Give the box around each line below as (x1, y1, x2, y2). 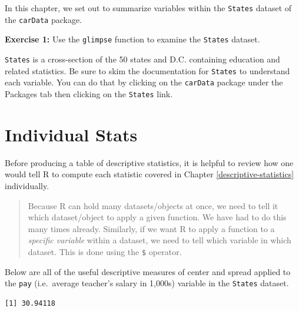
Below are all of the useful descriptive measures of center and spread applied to (5, 265, 291, 277)
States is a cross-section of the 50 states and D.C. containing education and (5, 52, 280, 65)
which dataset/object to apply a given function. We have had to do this (28, 211, 287, 223)
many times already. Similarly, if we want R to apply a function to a (28, 222, 275, 234)
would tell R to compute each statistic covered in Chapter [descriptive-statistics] (5, 168, 294, 180)
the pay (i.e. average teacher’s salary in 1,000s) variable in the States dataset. (5, 277, 289, 289)
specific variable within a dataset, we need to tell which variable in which (28, 234, 291, 246)
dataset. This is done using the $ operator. (28, 245, 182, 257)
